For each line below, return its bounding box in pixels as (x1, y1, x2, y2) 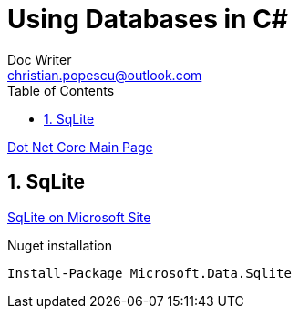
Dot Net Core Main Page (7, 138, 153, 155)
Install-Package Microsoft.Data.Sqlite (7, 265, 292, 280)
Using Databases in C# (7, 4, 289, 35)
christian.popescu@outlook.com (7, 66, 202, 83)
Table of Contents (7, 82, 115, 98)
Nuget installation (7, 237, 112, 253)
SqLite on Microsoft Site (7, 209, 151, 225)
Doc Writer (7, 51, 72, 67)
